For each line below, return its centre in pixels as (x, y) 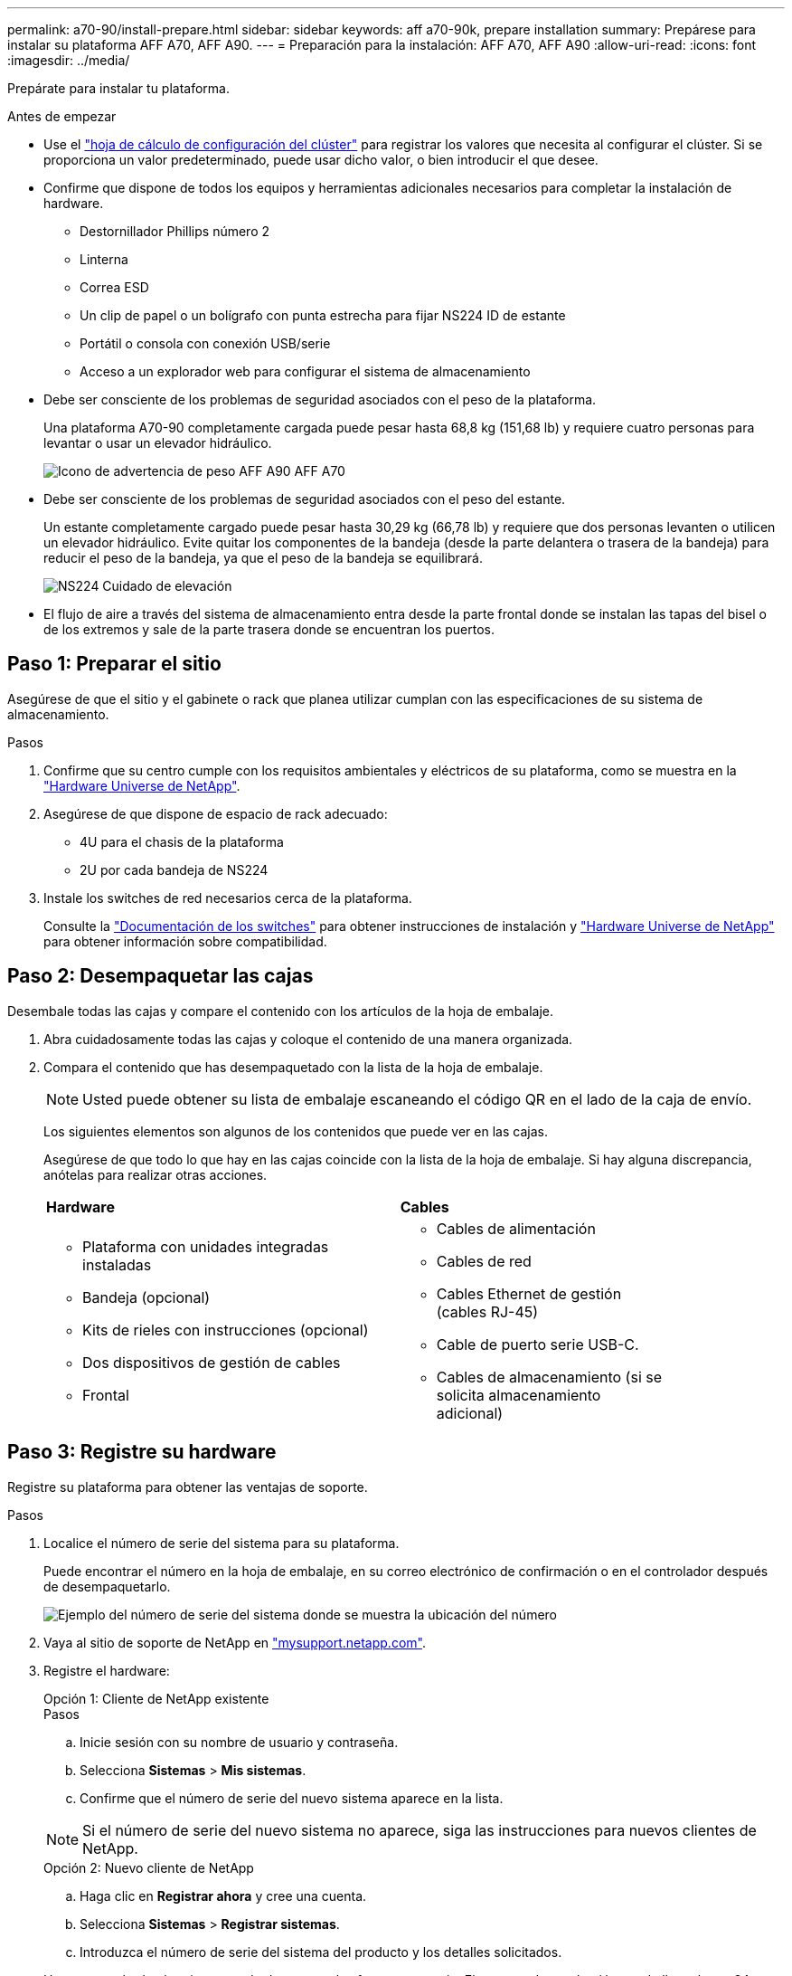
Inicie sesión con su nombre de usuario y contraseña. (239, 1742)
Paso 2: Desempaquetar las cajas (160, 976)
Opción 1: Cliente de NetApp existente (156, 1698)
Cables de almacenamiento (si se (549, 1377)
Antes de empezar (62, 116)
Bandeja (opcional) (146, 1297)
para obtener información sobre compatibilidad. (185, 941)
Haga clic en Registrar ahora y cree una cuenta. (223, 1895)
